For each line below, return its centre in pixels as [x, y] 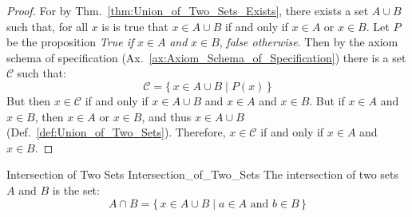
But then [29, 100]
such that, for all [48, 26]
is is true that [135, 26]
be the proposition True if [70, 42]
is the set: [76, 189]
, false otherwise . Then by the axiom [309, 42]
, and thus [166, 116]
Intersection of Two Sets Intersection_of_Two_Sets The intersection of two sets [202, 174]
